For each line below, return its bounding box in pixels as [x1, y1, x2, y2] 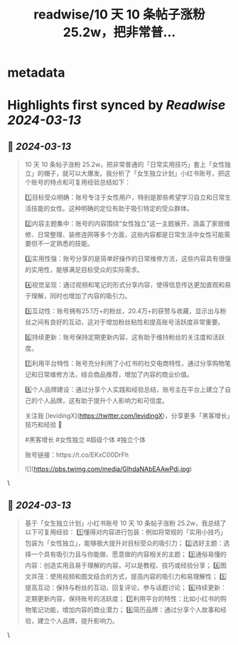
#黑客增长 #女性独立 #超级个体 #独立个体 [24, 435, 146, 444]
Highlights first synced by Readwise [7, 97, 226, 114]
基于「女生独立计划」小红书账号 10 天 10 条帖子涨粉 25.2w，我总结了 [24, 519, 227, 527]
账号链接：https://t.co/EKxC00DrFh [24, 450, 129, 459]
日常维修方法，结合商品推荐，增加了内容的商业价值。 [37, 370, 193, 379]
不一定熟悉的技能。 [37, 239, 94, 248]
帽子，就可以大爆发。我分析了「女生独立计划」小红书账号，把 [43, 169, 225, 178]
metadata [7, 65, 65, 81]
